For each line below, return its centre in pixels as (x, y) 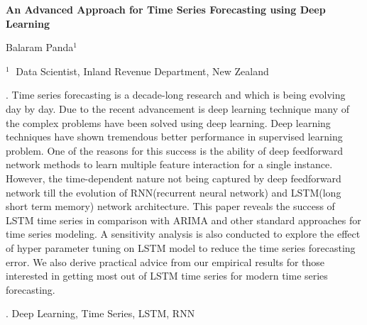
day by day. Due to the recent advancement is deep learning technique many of (178, 108)
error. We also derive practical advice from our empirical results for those (165, 261)
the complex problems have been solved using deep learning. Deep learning (168, 122)
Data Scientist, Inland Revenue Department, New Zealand (142, 71)
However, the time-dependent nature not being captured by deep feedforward (174, 178)
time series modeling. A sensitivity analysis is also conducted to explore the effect (183, 234)
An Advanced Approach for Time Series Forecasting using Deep (166, 9)
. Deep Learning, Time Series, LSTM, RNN (100, 313)
